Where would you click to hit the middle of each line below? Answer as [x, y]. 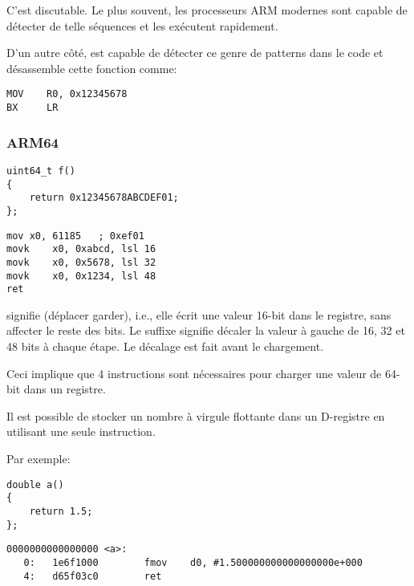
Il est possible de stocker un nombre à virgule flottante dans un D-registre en [196, 415]
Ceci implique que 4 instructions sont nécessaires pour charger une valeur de [194, 373]
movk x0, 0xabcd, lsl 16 [81, 249]
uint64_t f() [41, 171]
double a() [35, 484]
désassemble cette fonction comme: [92, 68]
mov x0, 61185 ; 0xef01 [75, 236]
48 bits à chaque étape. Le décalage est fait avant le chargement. [165, 346]
